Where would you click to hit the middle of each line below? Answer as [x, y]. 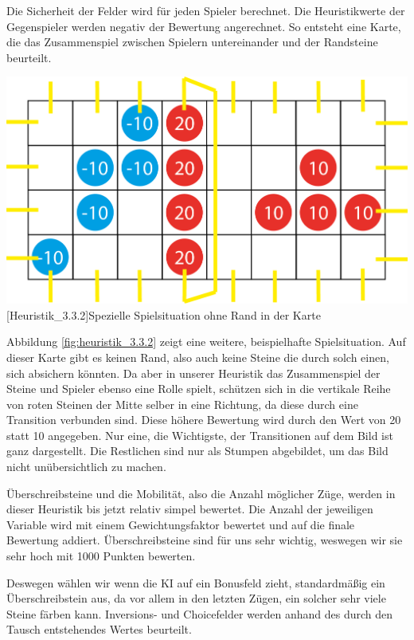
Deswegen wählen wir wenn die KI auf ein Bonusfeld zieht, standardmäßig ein [196, 582]
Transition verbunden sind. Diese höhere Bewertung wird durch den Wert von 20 [204, 420]
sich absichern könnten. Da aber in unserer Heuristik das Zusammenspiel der [193, 373]
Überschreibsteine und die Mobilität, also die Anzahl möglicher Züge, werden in [201, 493]
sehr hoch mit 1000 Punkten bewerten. [101, 556]
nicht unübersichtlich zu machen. [86, 467]
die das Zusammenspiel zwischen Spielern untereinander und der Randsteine [192, 42]
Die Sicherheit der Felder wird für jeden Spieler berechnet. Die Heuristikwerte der [206, 10]
